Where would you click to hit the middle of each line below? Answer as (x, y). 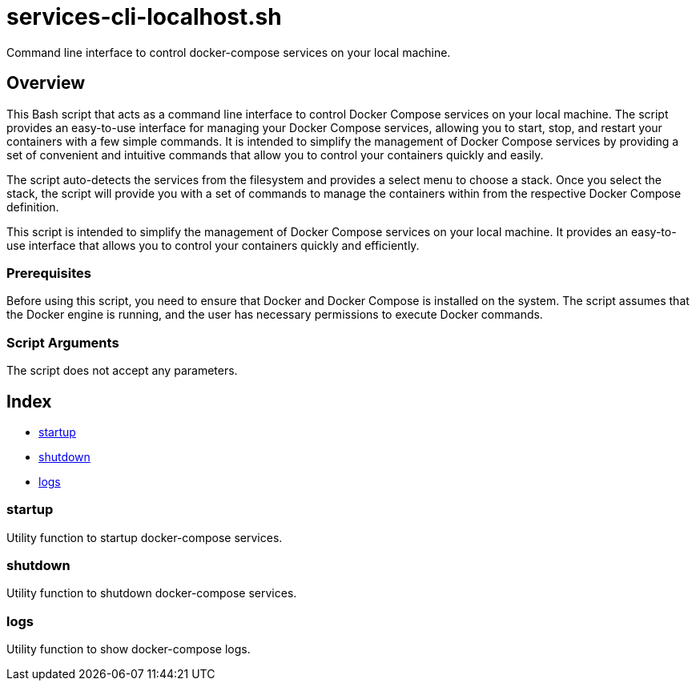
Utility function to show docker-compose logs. (129, 649)
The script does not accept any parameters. (122, 371)
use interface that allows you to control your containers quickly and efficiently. (213, 245)
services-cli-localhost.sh (144, 17)
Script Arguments (63, 342)
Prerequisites (49, 273)
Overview (46, 83)
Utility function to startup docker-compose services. (145, 537)
